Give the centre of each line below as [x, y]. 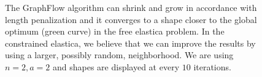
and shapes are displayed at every [116, 66]
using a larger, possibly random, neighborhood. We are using [119, 55]
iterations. [212, 66]
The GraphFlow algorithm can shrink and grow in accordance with [131, 7]
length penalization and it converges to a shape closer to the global [131, 19]
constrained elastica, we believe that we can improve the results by [130, 43]
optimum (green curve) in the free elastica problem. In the [115, 31]
